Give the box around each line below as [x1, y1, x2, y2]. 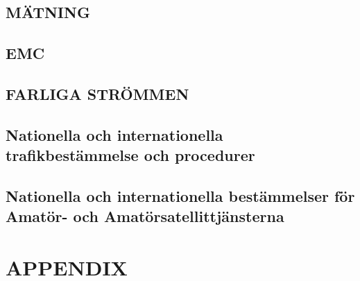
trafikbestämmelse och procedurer [6, 144, 255, 166]
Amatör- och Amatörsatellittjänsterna [6, 205, 284, 227]
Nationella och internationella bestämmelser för [6, 185, 355, 206]
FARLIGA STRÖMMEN [6, 83, 189, 104]
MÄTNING [6, 1, 90, 23]
